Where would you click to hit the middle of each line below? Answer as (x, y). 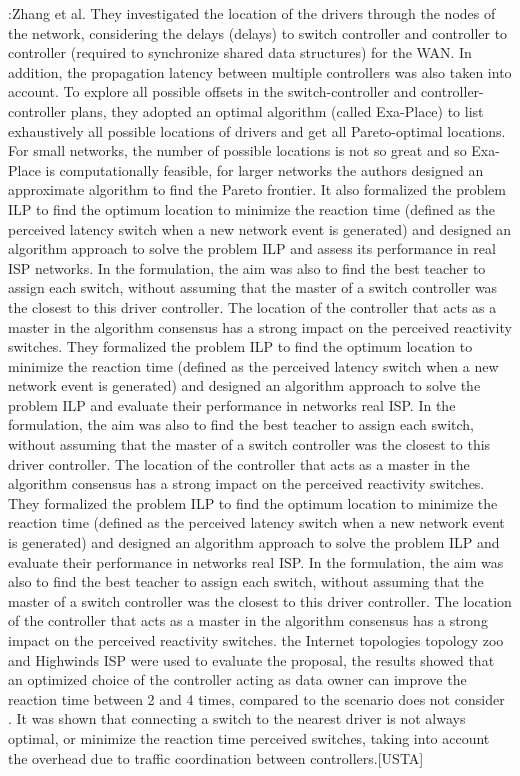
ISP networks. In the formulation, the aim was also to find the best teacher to (247, 267)
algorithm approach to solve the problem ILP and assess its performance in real (252, 248)
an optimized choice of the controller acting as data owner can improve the (237, 679)
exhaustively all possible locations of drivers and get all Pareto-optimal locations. (257, 130)
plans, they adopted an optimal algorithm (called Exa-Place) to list (277, 110)
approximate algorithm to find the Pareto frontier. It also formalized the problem (257, 189)
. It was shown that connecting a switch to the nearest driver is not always (237, 718)
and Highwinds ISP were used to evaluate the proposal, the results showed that (251, 659)
